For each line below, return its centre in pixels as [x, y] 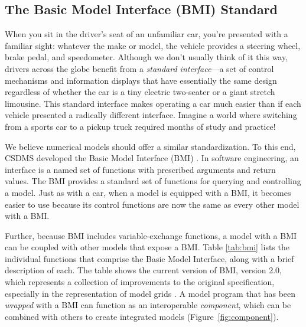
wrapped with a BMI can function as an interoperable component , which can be [148, 305]
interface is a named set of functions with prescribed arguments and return [140, 169]
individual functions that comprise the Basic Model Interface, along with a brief [149, 258]
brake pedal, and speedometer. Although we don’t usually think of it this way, [147, 57]
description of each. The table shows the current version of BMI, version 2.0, [143, 270]
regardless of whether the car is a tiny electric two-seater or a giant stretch [140, 92]
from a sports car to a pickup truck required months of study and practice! [140, 126]
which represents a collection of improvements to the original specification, [140, 282]
